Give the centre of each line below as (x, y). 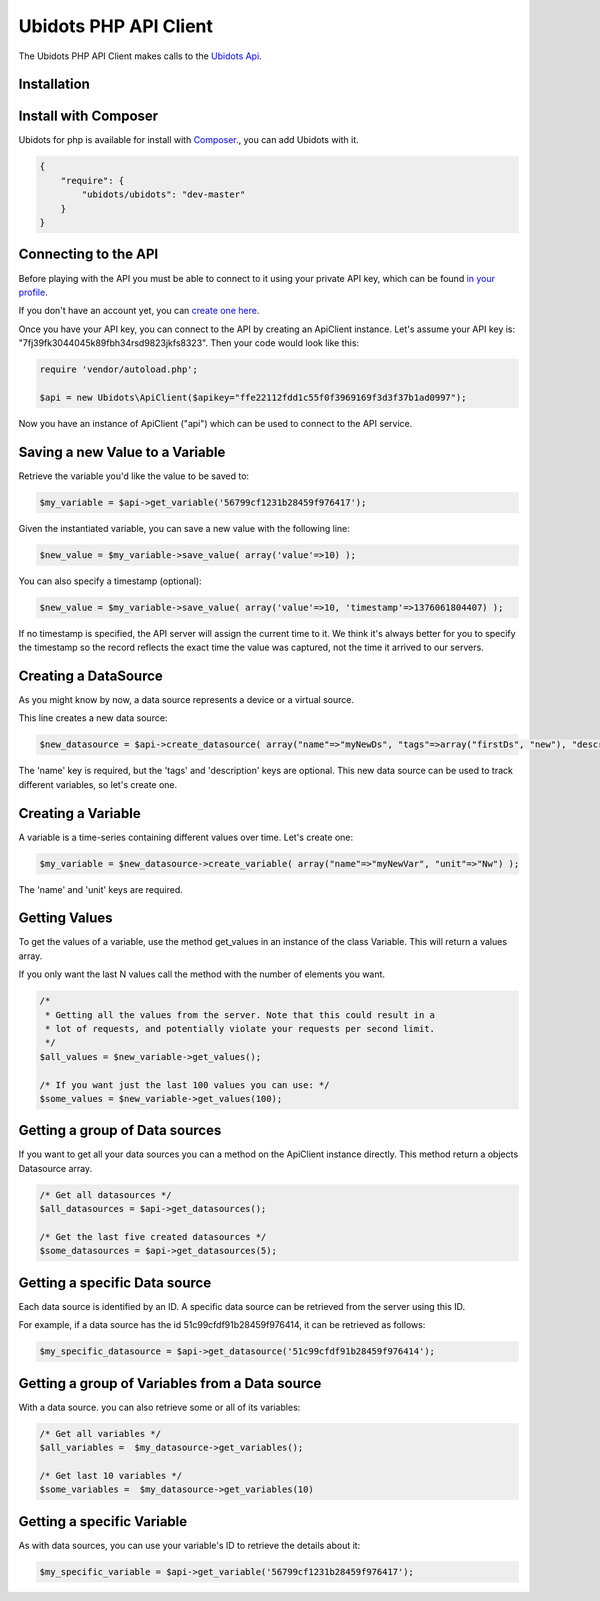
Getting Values (66, 918)
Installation (54, 84)
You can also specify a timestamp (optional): (110, 581)
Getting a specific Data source (115, 1282)
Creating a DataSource (91, 675)
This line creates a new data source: (93, 718)
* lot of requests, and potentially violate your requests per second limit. (240, 1029)
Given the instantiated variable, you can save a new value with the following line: (184, 528)
